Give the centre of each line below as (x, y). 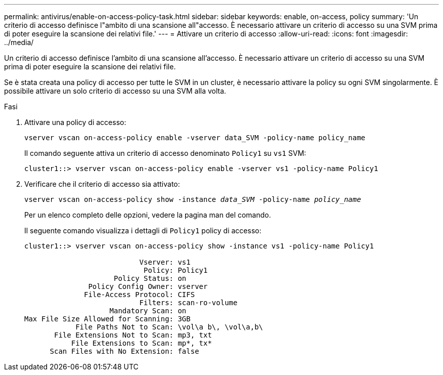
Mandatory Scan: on (148, 311)
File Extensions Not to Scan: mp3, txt (133, 335)
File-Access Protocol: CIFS (140, 295)
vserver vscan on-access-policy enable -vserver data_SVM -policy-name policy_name (195, 138)
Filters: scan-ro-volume (188, 303)
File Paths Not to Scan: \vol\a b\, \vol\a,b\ (169, 327)
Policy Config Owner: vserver (148, 286)
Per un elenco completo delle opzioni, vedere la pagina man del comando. (148, 215)
